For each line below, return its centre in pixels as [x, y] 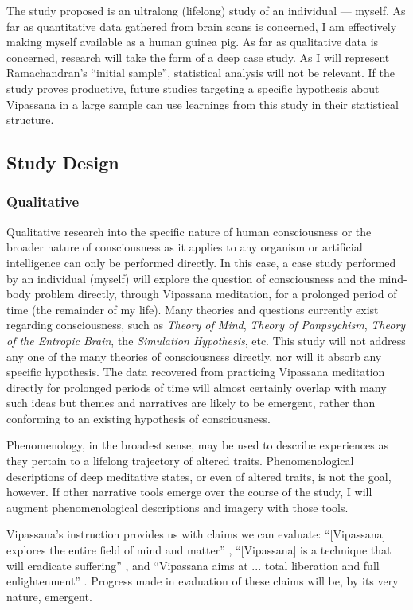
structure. [30, 120]
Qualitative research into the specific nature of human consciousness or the [189, 231]
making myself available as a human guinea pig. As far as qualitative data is [193, 42]
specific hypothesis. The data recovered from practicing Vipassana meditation [196, 372]
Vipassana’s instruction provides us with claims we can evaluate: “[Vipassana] [196, 534]
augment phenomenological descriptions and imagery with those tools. [177, 507]
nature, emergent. [49, 596]
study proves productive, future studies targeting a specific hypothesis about [193, 88]
